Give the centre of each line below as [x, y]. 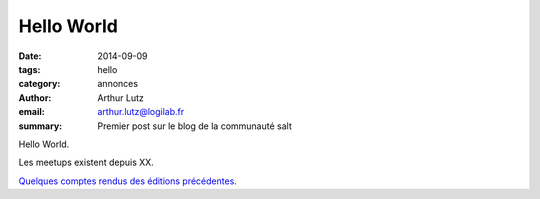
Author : [35, 97]
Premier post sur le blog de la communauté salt [194, 126]
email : [31, 112]
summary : [40, 126]
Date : [30, 56]
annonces [118, 84]
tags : [29, 69]
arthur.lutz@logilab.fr [141, 112]
